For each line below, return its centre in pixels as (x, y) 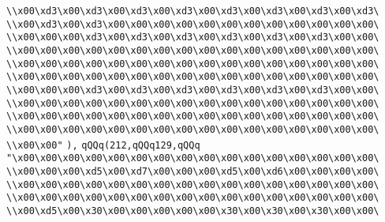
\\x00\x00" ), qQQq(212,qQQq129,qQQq (103, 145)
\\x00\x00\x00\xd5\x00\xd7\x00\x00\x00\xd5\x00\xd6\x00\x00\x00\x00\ (193, 171)
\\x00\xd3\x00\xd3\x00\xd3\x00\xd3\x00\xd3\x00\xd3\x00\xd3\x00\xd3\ (193, 11)
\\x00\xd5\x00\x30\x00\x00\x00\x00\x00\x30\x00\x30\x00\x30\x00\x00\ (193, 211)
